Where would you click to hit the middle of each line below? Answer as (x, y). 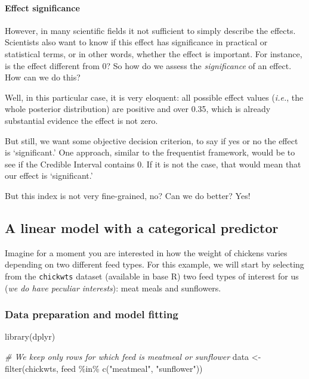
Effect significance (42, 7)
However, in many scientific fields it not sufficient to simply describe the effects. (150, 30)
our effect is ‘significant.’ (49, 175)
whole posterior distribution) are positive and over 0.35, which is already (138, 109)
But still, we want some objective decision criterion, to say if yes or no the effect (152, 140)
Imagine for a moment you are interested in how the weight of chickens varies (146, 252)
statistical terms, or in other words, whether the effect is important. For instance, (154, 53)
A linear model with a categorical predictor (142, 227)
